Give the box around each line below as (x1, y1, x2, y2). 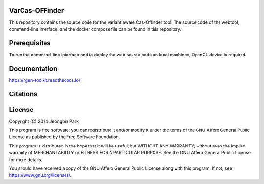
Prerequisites (9, 39, 51, 47)
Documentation (9, 64, 58, 73)
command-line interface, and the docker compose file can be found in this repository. (9, 26, 182, 32)
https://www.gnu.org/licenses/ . (9, 172, 72, 178)
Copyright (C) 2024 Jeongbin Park (9, 118, 79, 124)
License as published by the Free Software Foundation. (9, 134, 120, 140)
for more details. (9, 156, 43, 163)
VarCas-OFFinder (9, 6, 64, 15)
